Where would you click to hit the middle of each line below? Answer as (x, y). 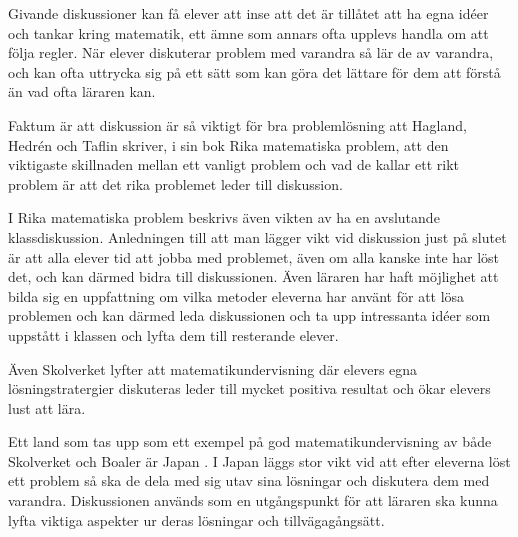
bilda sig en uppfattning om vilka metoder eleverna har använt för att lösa (236, 295)
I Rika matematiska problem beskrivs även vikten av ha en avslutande (224, 217)
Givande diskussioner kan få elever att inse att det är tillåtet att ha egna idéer (248, 13)
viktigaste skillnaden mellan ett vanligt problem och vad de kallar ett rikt (234, 164)
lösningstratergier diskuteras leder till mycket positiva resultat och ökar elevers (249, 388)
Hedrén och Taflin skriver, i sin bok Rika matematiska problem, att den (228, 144)
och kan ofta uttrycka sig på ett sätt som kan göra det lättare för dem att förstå (254, 71)
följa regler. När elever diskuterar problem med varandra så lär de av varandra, (251, 52)
